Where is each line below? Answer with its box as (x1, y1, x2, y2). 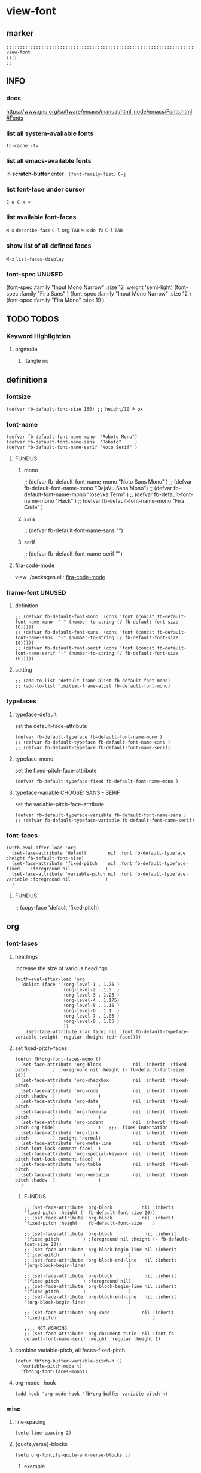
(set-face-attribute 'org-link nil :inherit (20, 1129, 166, 1136)
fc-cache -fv (6, 142, 39, 148)
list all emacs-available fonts (6, 156, 92, 165)
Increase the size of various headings (14, 964, 108, 971)
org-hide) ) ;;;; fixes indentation (31, 1125, 168, 1131)
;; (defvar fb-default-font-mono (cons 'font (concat (14, 614, 155, 620)
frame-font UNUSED (6, 589, 66, 597)
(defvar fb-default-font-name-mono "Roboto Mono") (6, 434, 138, 440)
